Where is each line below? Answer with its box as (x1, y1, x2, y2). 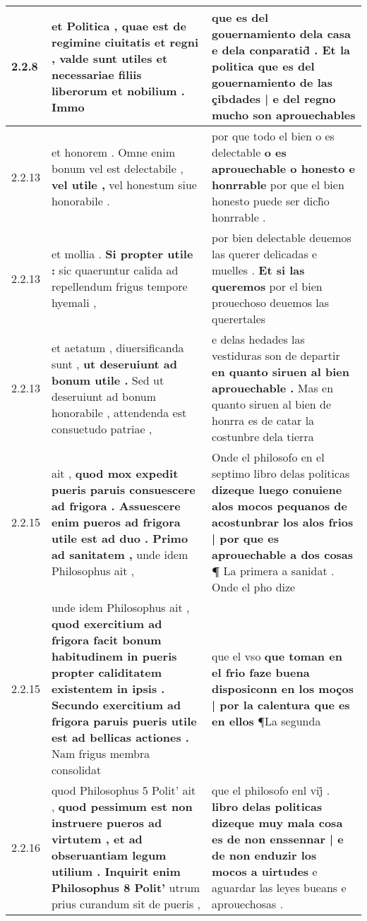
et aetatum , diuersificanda (51, 339, 184, 356)
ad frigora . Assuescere (51, 498, 181, 514)
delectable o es (211, 144, 287, 160)
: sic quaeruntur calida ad (51, 262, 179, 278)
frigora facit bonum (51, 632, 162, 648)
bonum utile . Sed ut (51, 371, 164, 388)
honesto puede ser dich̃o (211, 193, 330, 209)
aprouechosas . (211, 896, 284, 912)
